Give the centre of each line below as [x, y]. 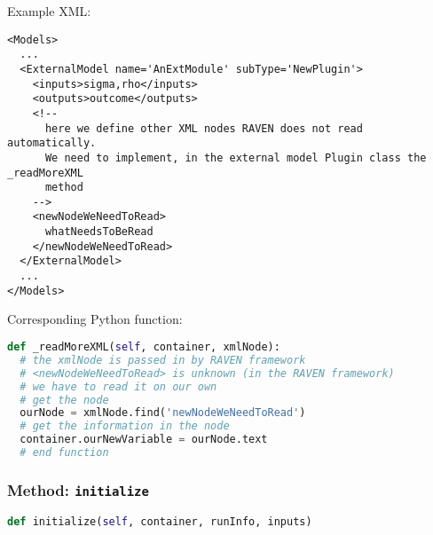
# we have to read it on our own [118, 386]
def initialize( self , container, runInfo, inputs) [160, 521]
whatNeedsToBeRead [99, 232]
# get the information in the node [125, 426]
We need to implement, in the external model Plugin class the [236, 157]
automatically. [52, 143]
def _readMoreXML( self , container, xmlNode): [144, 347]
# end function [64, 452]
